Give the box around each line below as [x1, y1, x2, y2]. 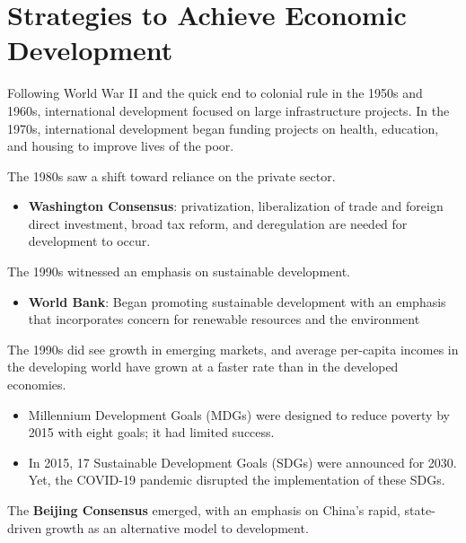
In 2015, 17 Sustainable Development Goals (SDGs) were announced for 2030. [28, 452, 457, 471]
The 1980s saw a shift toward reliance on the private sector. [7, 166, 336, 185]
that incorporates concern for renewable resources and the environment [28, 310, 420, 328]
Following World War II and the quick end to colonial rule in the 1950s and [7, 83, 423, 102]
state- [404, 501, 435, 519]
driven [7, 518, 42, 537]
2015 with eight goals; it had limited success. [28, 423, 275, 442]
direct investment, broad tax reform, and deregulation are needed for [28, 214, 408, 232]
